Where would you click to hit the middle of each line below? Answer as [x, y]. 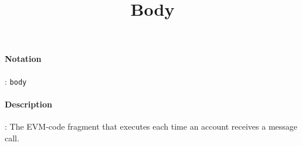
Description [29, 104]
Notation [23, 59]
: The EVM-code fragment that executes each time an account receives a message [151, 126]
